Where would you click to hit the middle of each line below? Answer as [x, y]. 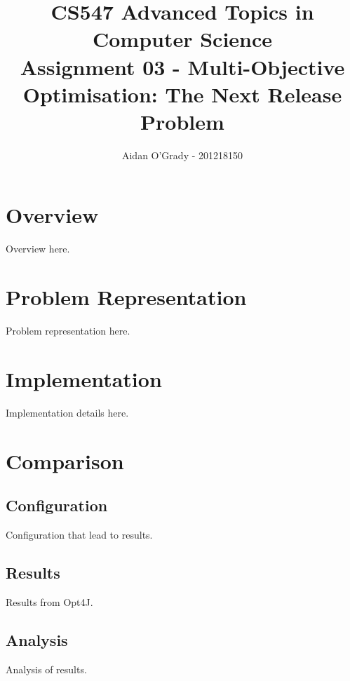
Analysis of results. [46, 669]
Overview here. [38, 249]
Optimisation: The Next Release [182, 94]
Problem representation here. [68, 331]
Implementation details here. [67, 412]
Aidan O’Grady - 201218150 [182, 155]
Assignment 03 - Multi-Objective [182, 66]
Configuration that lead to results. [79, 535]
